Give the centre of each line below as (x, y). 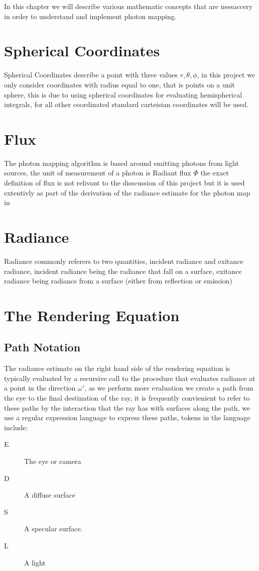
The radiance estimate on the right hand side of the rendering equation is (117, 368)
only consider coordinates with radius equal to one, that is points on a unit (119, 84)
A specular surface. (53, 529)
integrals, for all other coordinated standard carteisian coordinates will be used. (126, 104)
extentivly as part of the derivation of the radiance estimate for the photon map (127, 192)
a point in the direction (40, 388)
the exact (215, 173)
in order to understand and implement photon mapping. (90, 16)
